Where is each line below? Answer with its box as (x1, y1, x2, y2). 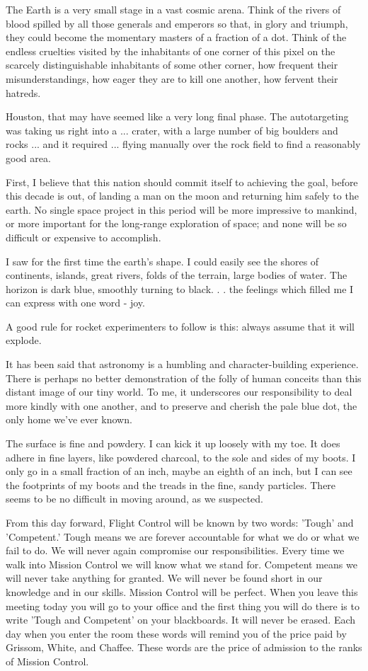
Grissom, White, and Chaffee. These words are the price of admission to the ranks (6, 640, 362, 655)
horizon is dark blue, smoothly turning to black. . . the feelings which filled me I (6, 281, 354, 296)
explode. (6, 333, 42, 348)
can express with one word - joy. (6, 295, 145, 310)
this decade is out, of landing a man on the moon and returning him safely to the (6, 188, 359, 203)
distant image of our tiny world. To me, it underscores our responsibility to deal (6, 384, 352, 399)
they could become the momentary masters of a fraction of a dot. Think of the (6, 30, 347, 45)
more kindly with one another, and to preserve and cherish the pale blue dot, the (6, 398, 357, 413)
